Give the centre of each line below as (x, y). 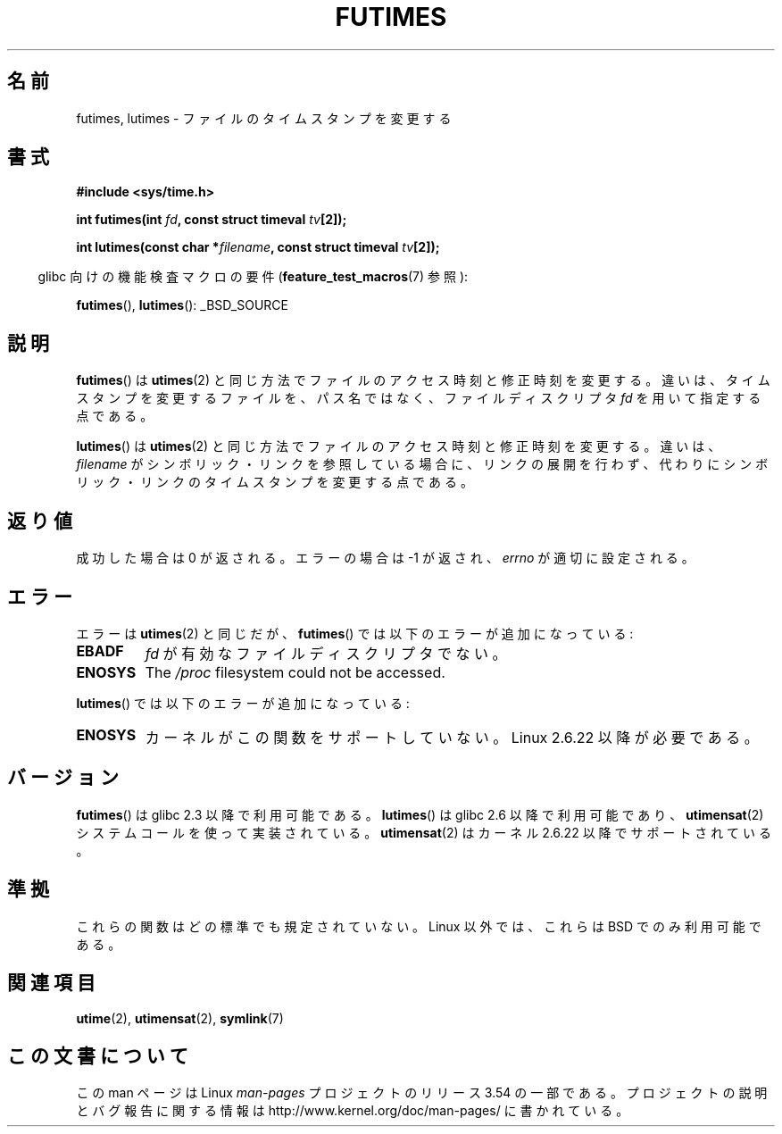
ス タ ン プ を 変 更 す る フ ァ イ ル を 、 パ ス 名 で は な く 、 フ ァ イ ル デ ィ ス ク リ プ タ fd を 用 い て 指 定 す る (419, 398)
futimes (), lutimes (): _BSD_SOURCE (183, 305)
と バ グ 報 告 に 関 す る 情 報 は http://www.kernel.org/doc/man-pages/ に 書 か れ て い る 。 (353, 1111)
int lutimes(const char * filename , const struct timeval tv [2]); (258, 247)
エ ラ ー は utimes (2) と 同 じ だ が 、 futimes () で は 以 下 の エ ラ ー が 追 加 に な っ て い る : (355, 633)
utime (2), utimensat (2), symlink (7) (180, 1018)
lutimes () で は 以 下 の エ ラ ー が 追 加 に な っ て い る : (243, 703)
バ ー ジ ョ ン (63, 778)
